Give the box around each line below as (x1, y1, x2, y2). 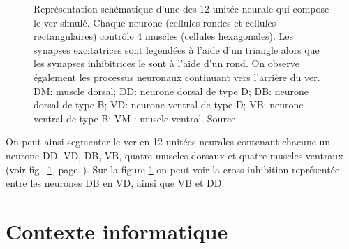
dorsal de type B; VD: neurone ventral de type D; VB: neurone (34, 97, 304, 112)
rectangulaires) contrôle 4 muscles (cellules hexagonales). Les (34, 29, 294, 43)
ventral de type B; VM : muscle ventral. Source (34, 111, 236, 125)
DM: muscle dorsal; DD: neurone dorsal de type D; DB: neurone (34, 83, 309, 98)
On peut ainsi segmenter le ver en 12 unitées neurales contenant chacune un (6, 134, 331, 149)
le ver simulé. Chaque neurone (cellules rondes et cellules (34, 15, 276, 29)
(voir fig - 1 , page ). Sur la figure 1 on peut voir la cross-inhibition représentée (6, 162, 340, 176)
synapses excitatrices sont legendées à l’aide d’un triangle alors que (34, 42, 320, 57)
